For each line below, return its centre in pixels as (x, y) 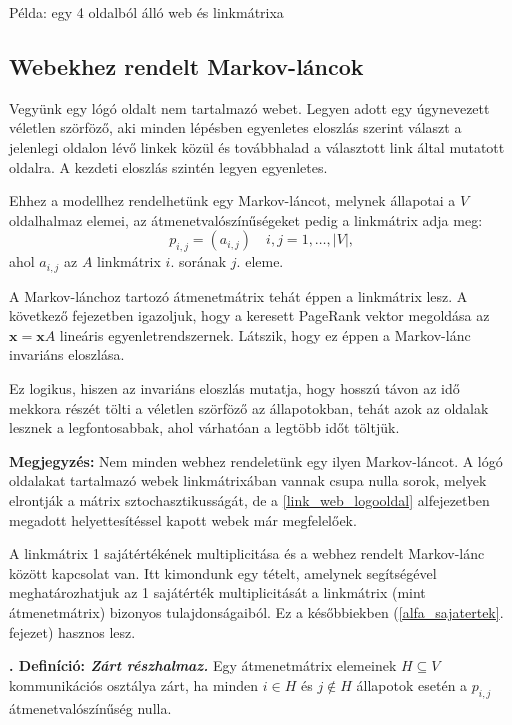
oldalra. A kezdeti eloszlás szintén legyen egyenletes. (168, 166)
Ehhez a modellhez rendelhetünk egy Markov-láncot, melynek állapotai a (232, 200)
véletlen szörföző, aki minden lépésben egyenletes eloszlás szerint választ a (235, 127)
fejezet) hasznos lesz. (72, 631)
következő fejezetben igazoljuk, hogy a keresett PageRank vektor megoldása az (249, 315)
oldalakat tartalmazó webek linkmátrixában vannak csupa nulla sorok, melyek (248, 480)
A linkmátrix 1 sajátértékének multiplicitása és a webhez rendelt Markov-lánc (247, 553)
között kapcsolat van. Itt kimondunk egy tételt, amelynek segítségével (223, 572)
